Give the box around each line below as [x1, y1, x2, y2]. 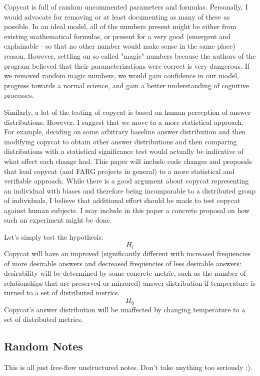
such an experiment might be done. [4, 215, 112, 225]
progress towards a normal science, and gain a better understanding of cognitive [4, 80, 249, 90]
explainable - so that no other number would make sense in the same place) [4, 41, 235, 51]
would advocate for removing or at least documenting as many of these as [4, 11, 230, 22]
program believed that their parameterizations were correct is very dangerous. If [4, 60, 249, 71]
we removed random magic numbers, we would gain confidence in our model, [4, 70, 239, 81]
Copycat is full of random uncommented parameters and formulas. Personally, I [4, 2, 248, 12]
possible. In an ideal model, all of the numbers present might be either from [4, 21, 236, 32]
